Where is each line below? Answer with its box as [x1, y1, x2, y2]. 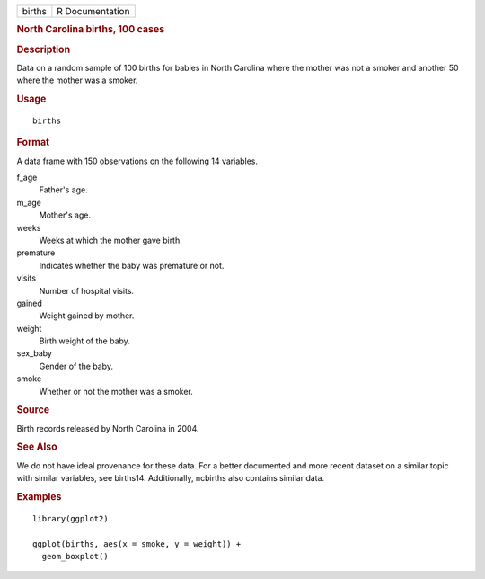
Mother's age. [39, 209, 92, 220]
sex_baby [16, 348, 53, 359]
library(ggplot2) [32, 513, 109, 523]
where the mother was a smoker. [16, 75, 138, 85]
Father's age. [39, 184, 89, 195]
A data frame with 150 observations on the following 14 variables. [16, 156, 259, 166]
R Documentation [57, 5, 130, 17]
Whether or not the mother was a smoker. [39, 386, 193, 396]
